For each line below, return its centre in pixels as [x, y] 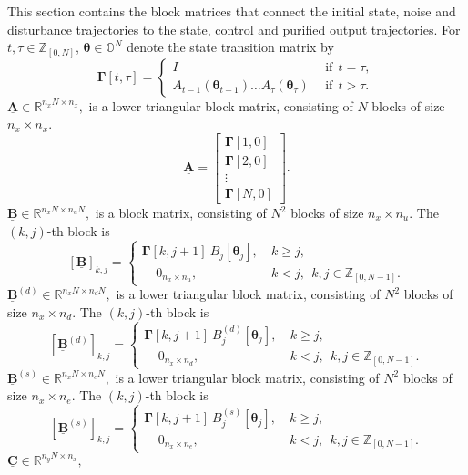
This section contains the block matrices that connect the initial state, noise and [232, 11]
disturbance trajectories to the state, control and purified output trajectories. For [234, 29]
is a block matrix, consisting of [181, 213]
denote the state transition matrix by [230, 47]
